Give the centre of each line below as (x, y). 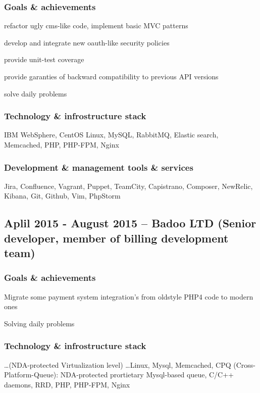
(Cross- (245, 364)
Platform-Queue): (31, 375)
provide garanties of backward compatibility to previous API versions (111, 76)
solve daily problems (36, 93)
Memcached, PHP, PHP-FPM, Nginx (62, 144)
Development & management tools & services (99, 167)
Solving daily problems (39, 323)
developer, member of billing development (116, 238)
